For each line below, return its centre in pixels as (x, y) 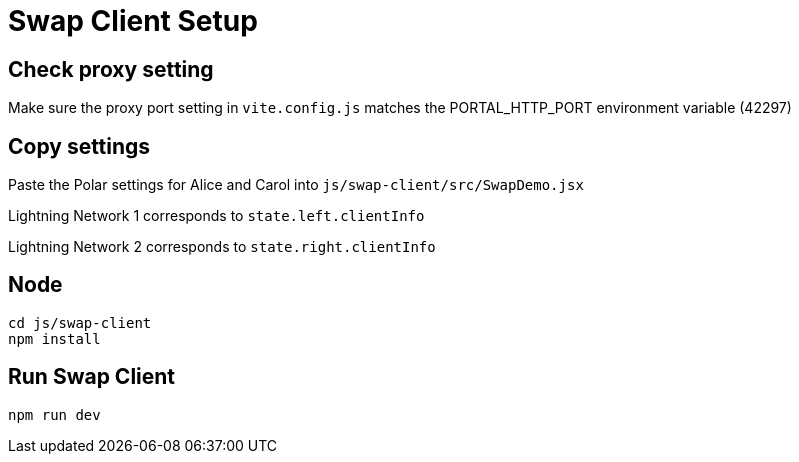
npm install (54, 338)
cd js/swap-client (80, 322)
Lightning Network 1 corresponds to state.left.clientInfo (216, 216)
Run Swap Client (92, 377)
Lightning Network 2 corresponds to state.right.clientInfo (222, 247)
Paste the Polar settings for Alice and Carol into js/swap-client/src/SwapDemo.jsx (296, 185)
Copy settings (79, 146)
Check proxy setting (111, 69)
